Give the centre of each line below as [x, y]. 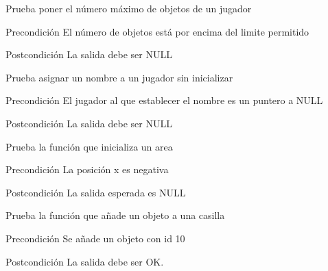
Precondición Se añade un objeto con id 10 [95, 238]
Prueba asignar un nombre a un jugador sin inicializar [119, 77]
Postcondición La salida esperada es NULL [96, 192]
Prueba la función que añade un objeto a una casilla [115, 215]
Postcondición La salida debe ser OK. [85, 261]
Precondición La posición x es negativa [87, 169]
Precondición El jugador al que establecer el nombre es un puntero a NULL [164, 100]
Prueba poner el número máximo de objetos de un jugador [129, 8]
